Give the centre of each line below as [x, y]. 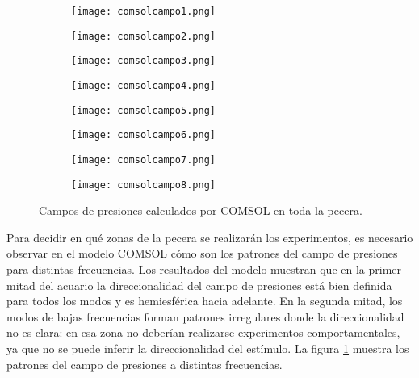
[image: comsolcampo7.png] [143, 160]
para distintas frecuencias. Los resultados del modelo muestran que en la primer [204, 269]
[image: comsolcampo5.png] [143, 110]
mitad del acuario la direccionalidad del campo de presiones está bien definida [199, 285]
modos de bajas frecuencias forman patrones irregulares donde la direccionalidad [205, 316]
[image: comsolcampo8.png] [143, 185]
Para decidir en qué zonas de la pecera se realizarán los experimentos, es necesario [210, 237]
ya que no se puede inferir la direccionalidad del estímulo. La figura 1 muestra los [208, 348]
